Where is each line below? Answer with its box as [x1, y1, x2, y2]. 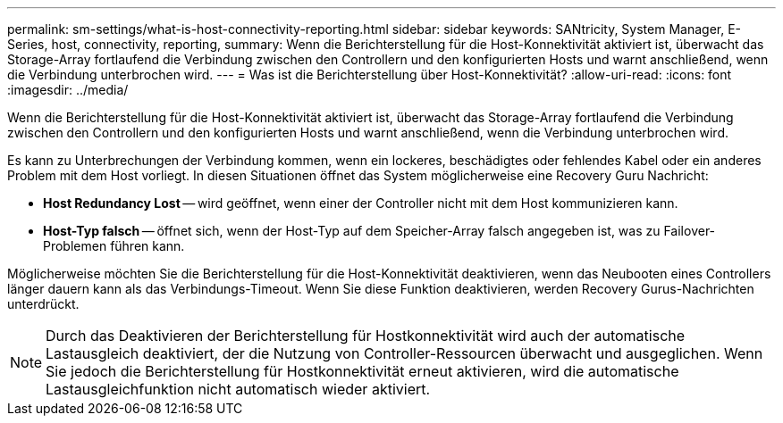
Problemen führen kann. [43, 238, 185, 253]
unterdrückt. [7, 296, 80, 311]
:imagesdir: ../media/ [7, 82, 129, 97]
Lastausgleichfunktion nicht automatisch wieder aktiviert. [46, 380, 431, 398]
